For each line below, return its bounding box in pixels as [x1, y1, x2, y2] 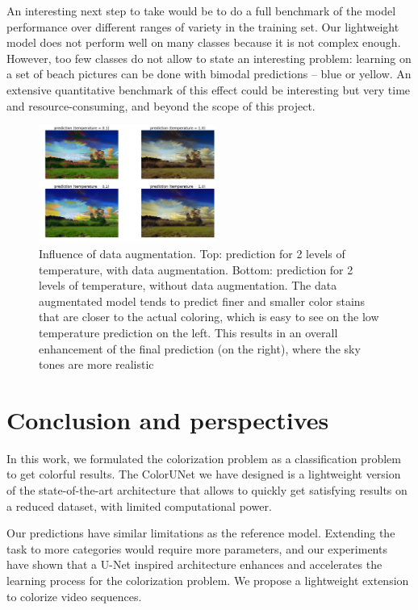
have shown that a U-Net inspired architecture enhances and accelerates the [6, 556, 382, 573]
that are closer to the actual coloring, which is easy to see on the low [39, 308, 379, 325]
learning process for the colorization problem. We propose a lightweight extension [6, 571, 409, 588]
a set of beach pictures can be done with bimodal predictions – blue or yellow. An [6, 65, 412, 82]
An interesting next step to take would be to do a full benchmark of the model [6, 2, 396, 19]
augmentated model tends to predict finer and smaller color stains [39, 292, 366, 309]
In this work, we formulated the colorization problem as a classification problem [6, 449, 401, 466]
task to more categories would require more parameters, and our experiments [6, 540, 387, 557]
